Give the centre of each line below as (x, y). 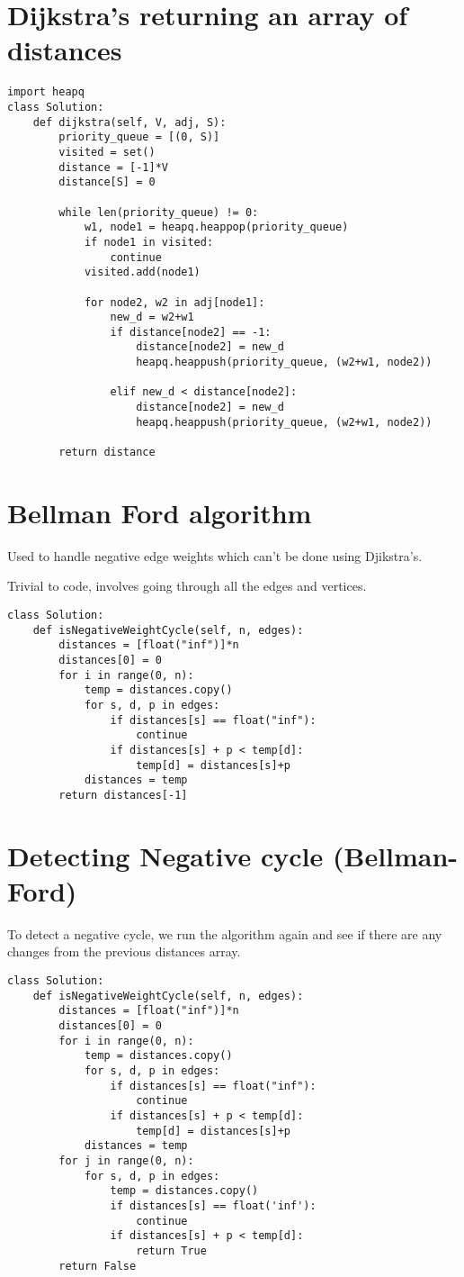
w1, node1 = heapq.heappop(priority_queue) (216, 227)
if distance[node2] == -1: (191, 332)
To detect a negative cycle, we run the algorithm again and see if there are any (225, 933)
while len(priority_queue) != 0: (159, 212)
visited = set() (107, 152)
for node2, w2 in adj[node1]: (174, 302)
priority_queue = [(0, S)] (139, 137)
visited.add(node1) (142, 272)
